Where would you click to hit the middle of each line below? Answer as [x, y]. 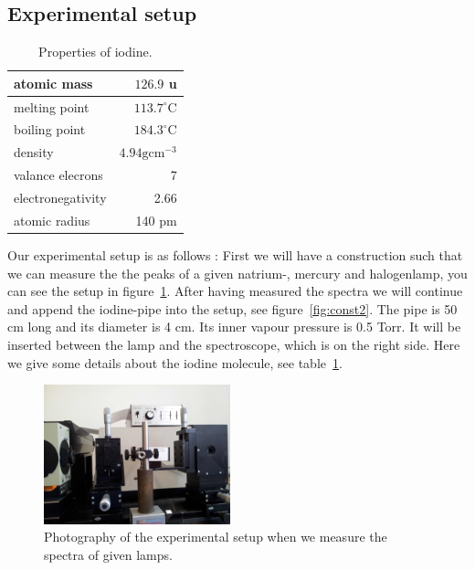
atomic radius [52, 220]
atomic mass [53, 83]
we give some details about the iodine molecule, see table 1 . [175, 362]
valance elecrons [58, 175]
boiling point [50, 129]
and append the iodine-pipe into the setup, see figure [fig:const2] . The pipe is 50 [232, 308]
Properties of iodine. [95, 52]
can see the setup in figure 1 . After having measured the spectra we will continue [235, 291]
